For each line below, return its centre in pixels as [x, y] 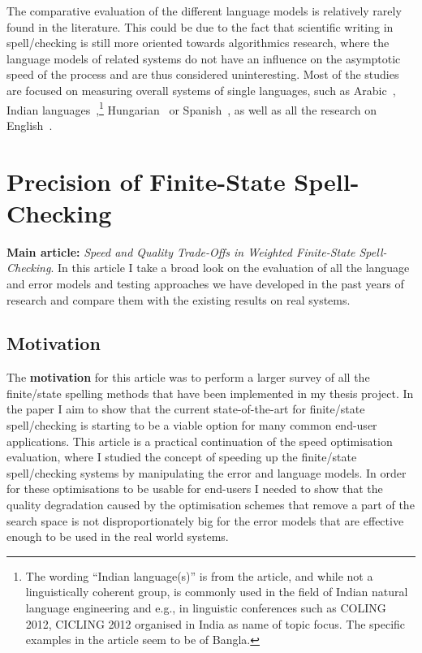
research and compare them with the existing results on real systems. [179, 299]
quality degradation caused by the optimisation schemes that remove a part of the [211, 505]
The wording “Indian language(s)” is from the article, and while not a [199, 575]
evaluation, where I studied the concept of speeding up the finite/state [182, 457]
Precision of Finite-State [146, 181]
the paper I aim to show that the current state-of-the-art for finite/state [186, 409]
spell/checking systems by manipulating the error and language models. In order [207, 472]
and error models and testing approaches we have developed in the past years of [205, 283]
